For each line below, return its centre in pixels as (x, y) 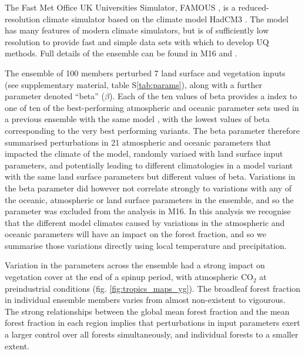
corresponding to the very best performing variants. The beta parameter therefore (152, 130)
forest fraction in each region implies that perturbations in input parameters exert (152, 323)
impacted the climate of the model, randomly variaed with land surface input (144, 154)
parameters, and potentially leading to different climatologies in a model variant (149, 165)
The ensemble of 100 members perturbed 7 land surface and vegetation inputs (145, 73)
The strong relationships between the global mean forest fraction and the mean (147, 311)
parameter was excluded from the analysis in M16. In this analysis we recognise (148, 211)
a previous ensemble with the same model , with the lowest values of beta (137, 119)
